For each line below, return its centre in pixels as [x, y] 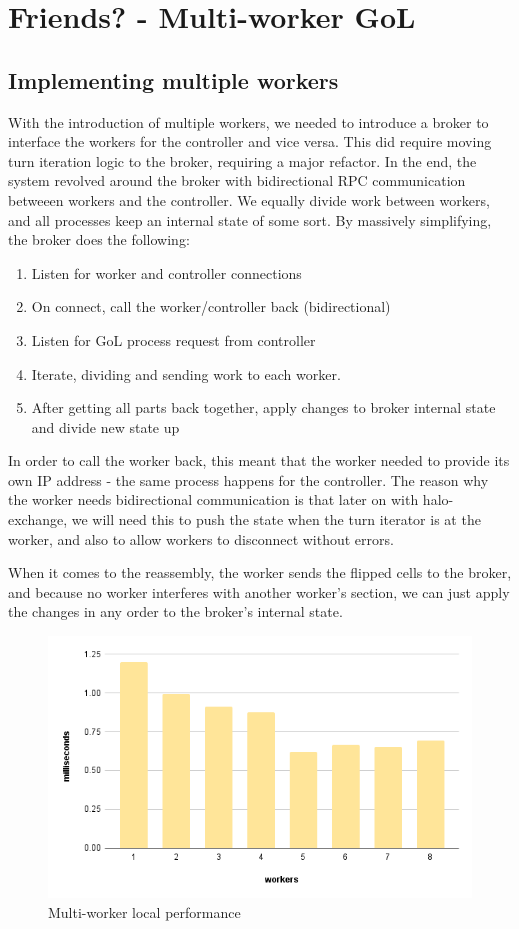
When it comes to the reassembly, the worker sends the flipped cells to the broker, [260, 572]
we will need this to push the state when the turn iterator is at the [276, 519]
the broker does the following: [99, 239]
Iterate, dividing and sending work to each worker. [186, 373]
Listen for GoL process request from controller [173, 339]
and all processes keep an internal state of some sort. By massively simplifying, [250, 219]
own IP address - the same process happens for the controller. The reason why [248, 479]
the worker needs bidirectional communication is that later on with [213, 499]
